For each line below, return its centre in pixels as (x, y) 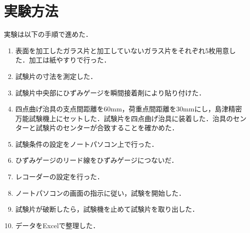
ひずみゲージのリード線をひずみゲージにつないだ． (97, 160)
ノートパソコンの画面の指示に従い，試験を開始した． (100, 193)
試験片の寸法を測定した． (56, 76)
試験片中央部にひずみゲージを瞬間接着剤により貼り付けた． (110, 92)
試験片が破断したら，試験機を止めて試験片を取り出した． (107, 209)
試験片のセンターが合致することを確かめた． (107, 128)
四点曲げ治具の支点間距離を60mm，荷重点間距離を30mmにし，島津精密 (129, 109)
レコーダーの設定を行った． (59, 177)
